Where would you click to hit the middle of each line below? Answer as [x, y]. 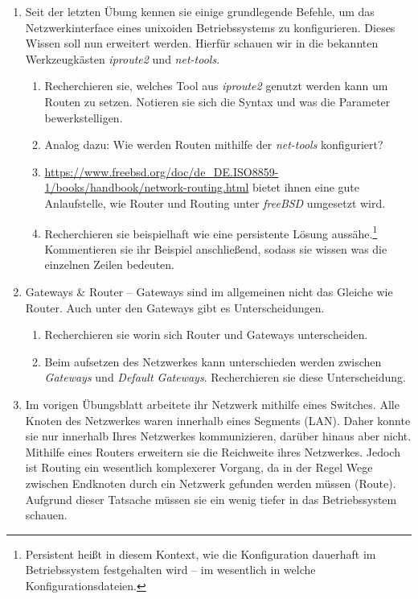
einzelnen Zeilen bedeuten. [109, 264]
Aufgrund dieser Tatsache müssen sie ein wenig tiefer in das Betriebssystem [211, 499]
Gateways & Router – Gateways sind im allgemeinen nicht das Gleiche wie [209, 291]
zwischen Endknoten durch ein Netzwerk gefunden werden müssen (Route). [211, 483]
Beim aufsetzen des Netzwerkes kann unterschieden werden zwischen [213, 361]
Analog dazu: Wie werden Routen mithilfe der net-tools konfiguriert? [214, 145]
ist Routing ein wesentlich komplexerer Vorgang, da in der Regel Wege [199, 467]
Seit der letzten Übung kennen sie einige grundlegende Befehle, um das [200, 11]
